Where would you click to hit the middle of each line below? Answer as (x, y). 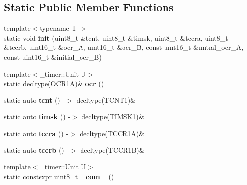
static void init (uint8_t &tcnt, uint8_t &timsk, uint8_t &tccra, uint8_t (116, 37)
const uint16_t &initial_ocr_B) (53, 57)
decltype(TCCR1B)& (112, 150)
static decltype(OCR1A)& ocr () (54, 83)
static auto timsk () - (37, 116)
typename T (58, 28)
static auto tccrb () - (37, 150)
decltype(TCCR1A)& (112, 133)
